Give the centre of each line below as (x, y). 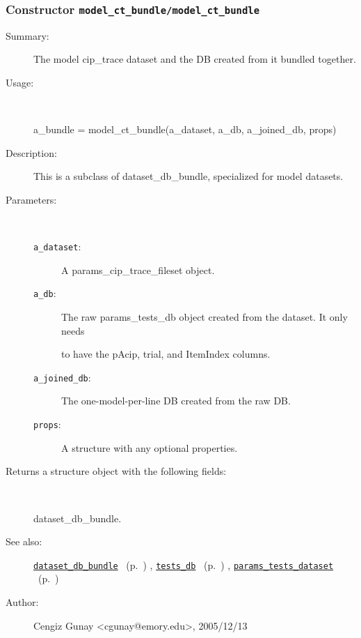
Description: (31, 152)
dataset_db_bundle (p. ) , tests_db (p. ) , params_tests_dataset (184, 564)
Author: (22, 601)
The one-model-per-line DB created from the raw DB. (176, 401)
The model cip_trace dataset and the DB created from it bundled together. (195, 59)
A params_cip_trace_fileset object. (138, 269)
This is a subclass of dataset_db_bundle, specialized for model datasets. (188, 176)
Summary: (27, 35)
